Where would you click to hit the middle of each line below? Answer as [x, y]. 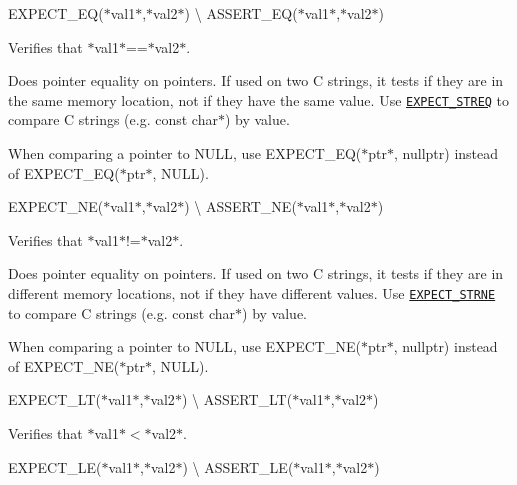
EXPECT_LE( [55, 466]
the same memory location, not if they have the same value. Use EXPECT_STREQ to [259, 99]
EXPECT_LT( [54, 399]
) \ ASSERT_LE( [238, 466]
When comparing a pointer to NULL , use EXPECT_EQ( [185, 153]
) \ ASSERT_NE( [240, 206]
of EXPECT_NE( [64, 365]
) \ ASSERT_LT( [237, 399]
